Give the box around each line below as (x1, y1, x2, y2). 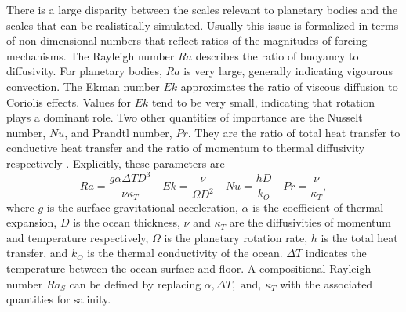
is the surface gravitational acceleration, (46, 198, 238, 215)
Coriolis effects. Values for (6, 93, 131, 110)
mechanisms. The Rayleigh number (6, 47, 175, 63)
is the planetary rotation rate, (164, 229, 308, 245)
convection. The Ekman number (6, 78, 160, 94)
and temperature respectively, (6, 229, 149, 245)
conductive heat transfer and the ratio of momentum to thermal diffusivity (6, 140, 365, 156)
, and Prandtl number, (64, 124, 172, 140)
